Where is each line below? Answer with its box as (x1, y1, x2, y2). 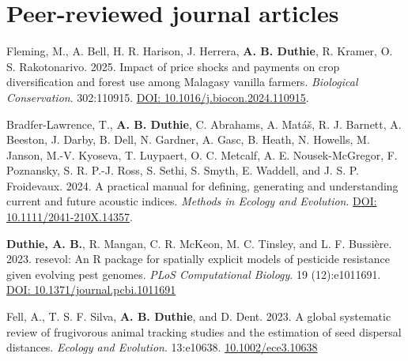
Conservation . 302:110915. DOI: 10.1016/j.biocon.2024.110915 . (6, 88, 309, 105)
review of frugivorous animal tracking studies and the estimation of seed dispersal (6, 323, 402, 340)
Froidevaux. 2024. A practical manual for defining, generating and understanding (6, 177, 399, 194)
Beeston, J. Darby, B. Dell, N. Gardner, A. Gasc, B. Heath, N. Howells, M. (6, 131, 370, 148)
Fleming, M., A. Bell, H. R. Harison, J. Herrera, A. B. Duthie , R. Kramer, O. (6, 43, 393, 59)
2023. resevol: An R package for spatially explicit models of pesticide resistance (6, 250, 390, 267)
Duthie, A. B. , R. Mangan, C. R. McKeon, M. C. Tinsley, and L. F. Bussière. (6, 235, 392, 251)
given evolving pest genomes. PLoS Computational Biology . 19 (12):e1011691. (6, 265, 381, 282)
